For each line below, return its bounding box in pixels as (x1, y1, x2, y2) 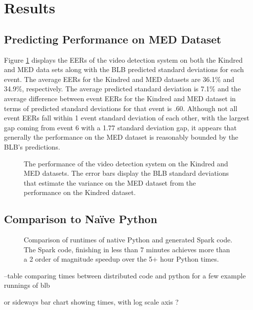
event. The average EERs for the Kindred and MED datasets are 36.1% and (4, 74, 235, 84)
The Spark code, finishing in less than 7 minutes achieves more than (24, 244, 230, 254)
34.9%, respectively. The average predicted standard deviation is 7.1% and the (4, 83, 241, 94)
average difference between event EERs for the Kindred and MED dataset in (4, 93, 236, 103)
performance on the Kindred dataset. (24, 187, 136, 197)
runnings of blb (4, 280, 50, 290)
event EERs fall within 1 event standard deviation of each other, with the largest (4, 113, 250, 123)
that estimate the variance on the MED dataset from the (24, 177, 196, 188)
